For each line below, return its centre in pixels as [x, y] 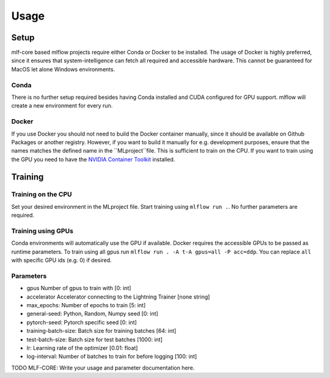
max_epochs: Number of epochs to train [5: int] [86, 305]
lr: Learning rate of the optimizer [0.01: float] [82, 348]
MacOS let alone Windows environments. [63, 69]
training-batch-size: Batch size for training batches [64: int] [101, 331]
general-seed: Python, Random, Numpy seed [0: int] [92, 314]
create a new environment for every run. [62, 106]
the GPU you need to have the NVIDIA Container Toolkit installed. [93, 159]
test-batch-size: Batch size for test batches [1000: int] [95, 340]
